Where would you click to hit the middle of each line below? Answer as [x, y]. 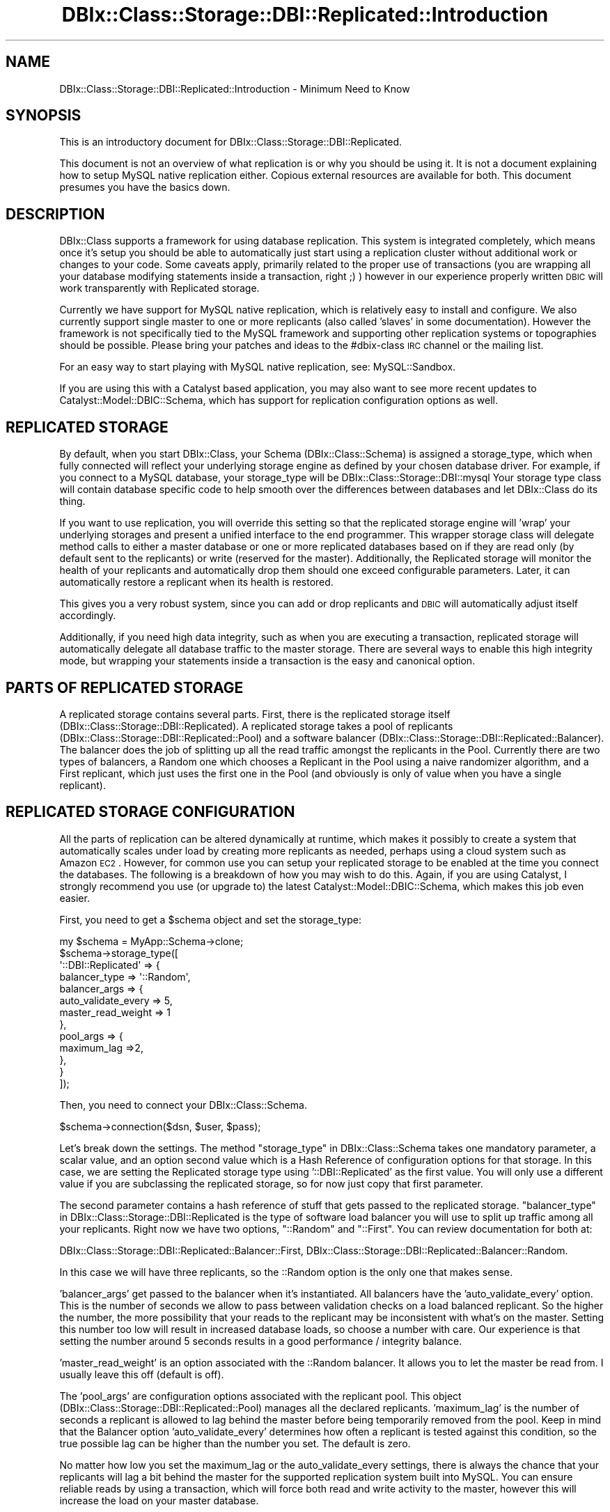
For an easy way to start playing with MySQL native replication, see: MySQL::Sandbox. [258, 367]
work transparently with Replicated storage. [159, 288]
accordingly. [88, 616]
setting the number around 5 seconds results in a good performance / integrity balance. [261, 1341]
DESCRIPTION [55, 214]
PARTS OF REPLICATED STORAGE [125, 687]
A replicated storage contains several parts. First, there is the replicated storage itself [255, 714]
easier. [75, 898]
